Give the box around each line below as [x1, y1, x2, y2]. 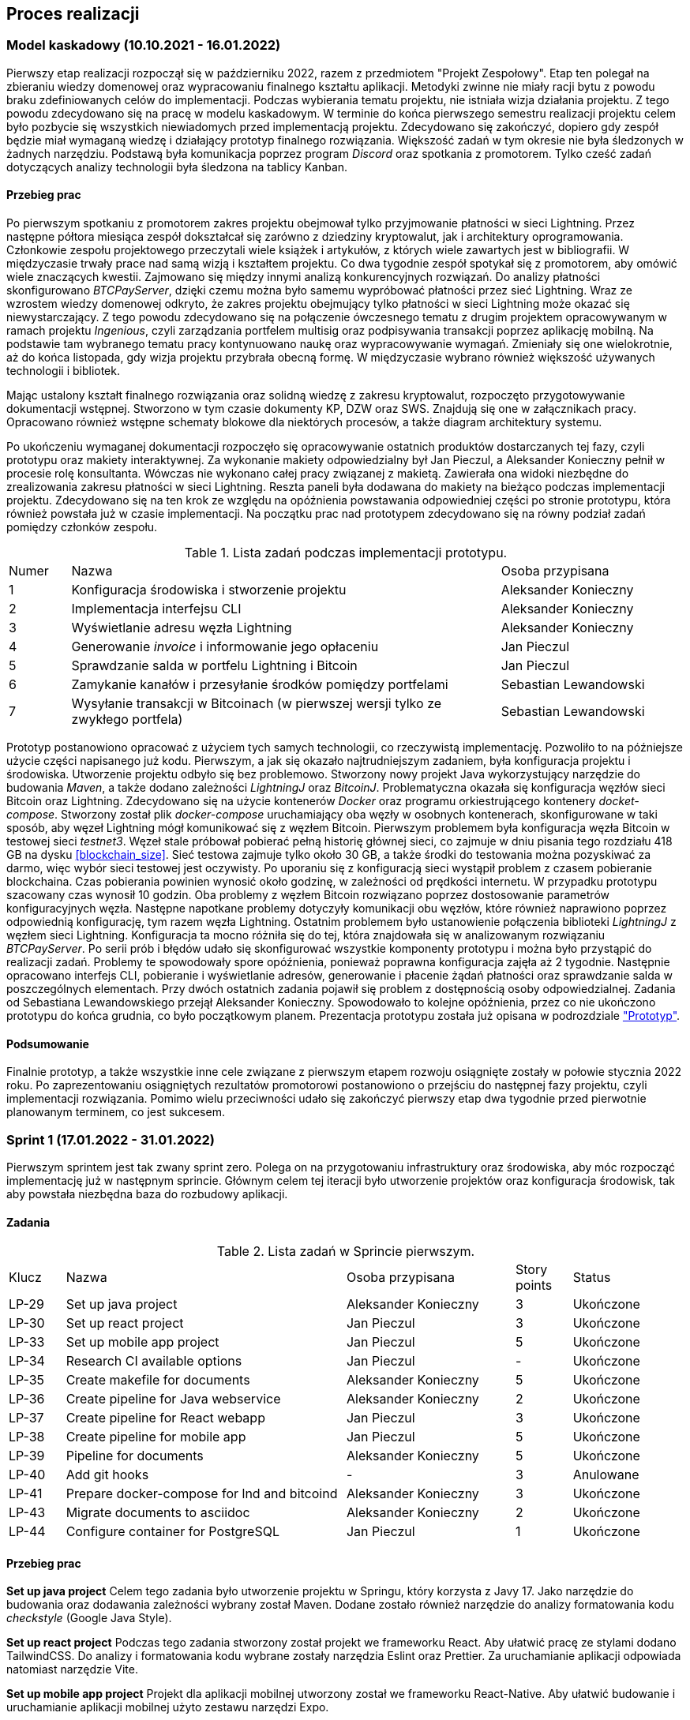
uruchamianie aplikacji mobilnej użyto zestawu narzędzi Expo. [6, 1700, 329, 1714]
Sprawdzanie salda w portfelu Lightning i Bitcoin [71, 658, 358, 674]
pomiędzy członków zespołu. [6, 520, 158, 534]
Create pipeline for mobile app [66, 1429, 246, 1445]
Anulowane [572, 1467, 639, 1483]
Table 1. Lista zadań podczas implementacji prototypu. [184, 545, 508, 561]
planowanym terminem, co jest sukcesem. [6, 1105, 225, 1119]
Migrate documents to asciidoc [66, 1505, 250, 1521]
